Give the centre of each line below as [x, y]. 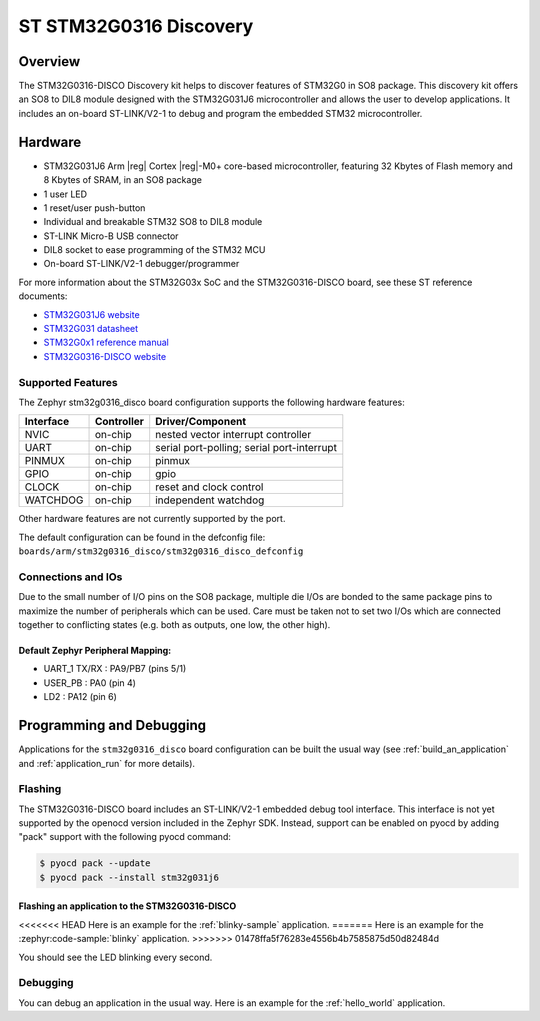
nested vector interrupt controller [233, 435]
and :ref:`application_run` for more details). [106, 763]
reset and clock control [209, 487]
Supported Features [68, 382]
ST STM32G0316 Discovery [136, 26]
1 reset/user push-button [94, 207]
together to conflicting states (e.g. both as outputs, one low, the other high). [174, 625]
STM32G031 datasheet [91, 329]
